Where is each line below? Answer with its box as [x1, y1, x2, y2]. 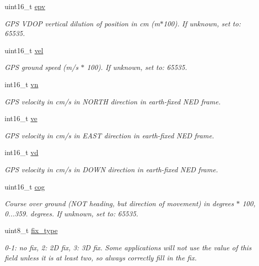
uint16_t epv [5, 1, 46, 11]
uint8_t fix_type [5, 225, 58, 236]
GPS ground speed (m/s [5, 62, 79, 72]
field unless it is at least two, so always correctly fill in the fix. [5, 252, 197, 262]
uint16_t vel [5, 45, 44, 55]
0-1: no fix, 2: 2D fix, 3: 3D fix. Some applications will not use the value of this [5, 242, 251, 252]
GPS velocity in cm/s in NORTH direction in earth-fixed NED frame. [5, 96, 221, 106]
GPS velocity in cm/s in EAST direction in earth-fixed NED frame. [5, 130, 214, 140]
